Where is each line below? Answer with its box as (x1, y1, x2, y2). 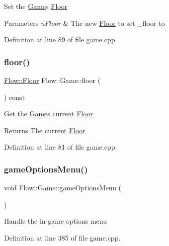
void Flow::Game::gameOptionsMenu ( (4, 182, 122, 193)
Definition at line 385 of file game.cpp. (4, 232, 121, 243)
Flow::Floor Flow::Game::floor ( (4, 75, 101, 85)
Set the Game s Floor (4, 1, 68, 11)
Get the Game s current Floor (4, 108, 93, 119)
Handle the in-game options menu (4, 216, 107, 226)
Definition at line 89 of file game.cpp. (4, 34, 117, 45)
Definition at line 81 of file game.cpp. (4, 142, 117, 152)
